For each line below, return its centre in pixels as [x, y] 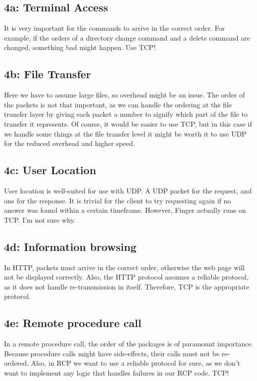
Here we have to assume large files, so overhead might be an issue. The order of [125, 95]
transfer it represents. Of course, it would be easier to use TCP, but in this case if [128, 123]
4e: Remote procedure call [73, 323]
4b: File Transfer [48, 74]
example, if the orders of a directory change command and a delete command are [127, 37]
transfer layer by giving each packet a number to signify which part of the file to [126, 114]
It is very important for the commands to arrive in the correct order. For [115, 28]
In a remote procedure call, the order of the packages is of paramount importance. [129, 344]
